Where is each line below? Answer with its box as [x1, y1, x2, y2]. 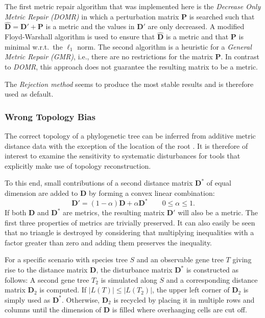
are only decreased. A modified [148, 21, 245, 32]
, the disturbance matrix [96, 264, 173, 275]
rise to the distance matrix [5, 264, 88, 275]
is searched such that [189, 11, 255, 21]
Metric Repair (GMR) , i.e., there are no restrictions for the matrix [5, 51, 213, 62]
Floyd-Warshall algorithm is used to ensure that [5, 31, 155, 42]
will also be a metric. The [178, 207, 258, 218]
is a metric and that [165, 31, 229, 42]
